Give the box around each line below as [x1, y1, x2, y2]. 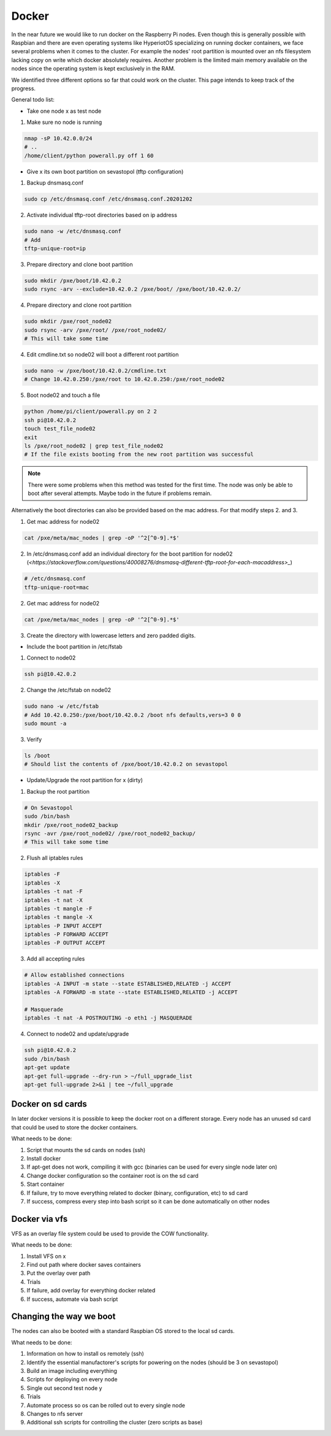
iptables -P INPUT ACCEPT [24, 922, 102, 929]
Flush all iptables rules [26, 854, 83, 862]
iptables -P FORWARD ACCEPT [24, 931, 108, 938]
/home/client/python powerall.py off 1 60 [24, 152, 154, 159]
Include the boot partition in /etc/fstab [26, 643, 123, 650]
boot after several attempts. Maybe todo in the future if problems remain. [28, 490, 212, 497]
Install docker [26, 1154, 61, 1162]
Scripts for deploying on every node [26, 1376, 118, 1383]
